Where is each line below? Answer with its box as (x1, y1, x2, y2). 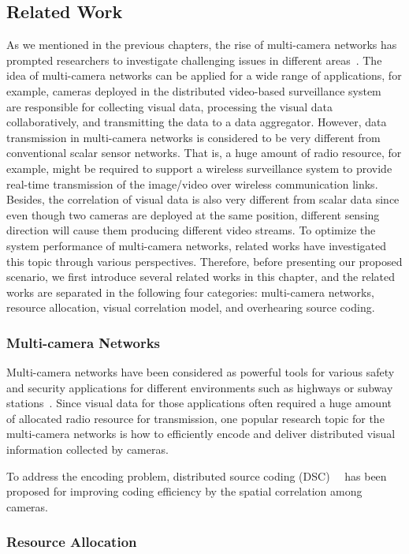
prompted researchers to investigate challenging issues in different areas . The (6, 51, 382, 68)
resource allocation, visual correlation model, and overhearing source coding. (6, 299, 375, 316)
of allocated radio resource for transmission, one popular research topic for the (6, 410, 385, 426)
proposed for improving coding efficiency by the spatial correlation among (6, 483, 363, 500)
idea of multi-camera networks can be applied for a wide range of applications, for (6, 67, 402, 84)
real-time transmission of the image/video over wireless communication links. (6, 175, 378, 192)
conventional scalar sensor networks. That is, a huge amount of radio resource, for (6, 144, 402, 161)
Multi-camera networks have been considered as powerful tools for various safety (6, 364, 395, 380)
